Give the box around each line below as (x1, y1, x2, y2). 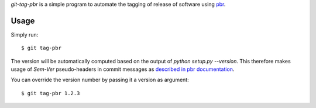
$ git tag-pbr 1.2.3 (21, 90, 80, 96)
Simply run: (11, 31, 39, 38)
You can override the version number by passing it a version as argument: (11, 76, 190, 84)
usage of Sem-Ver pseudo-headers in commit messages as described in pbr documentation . (11, 66, 235, 73)
